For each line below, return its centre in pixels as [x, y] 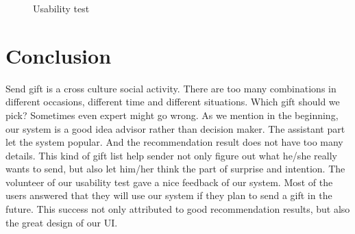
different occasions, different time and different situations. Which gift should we [173, 102]
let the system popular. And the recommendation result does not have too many [174, 142]
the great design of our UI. [62, 222]
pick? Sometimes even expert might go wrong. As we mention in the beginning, [172, 115]
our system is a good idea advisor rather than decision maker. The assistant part [175, 128]
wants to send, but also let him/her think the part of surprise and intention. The [175, 169]
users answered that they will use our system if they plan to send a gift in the [169, 195]
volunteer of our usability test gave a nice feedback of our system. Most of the [169, 182]
